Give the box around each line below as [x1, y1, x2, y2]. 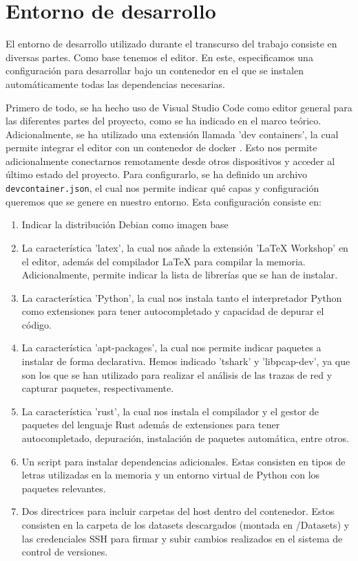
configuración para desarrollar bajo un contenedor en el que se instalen [6, 63, 304, 78]
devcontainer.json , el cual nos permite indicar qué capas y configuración [6, 181, 319, 195]
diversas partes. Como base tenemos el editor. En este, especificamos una [6, 49, 313, 64]
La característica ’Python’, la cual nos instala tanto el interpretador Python [21, 290, 342, 305]
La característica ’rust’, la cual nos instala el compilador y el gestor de [21, 404, 319, 418]
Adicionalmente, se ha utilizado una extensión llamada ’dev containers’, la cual [6, 126, 339, 141]
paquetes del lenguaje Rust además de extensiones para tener [21, 417, 280, 432]
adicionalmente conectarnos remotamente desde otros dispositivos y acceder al [6, 153, 335, 168]
